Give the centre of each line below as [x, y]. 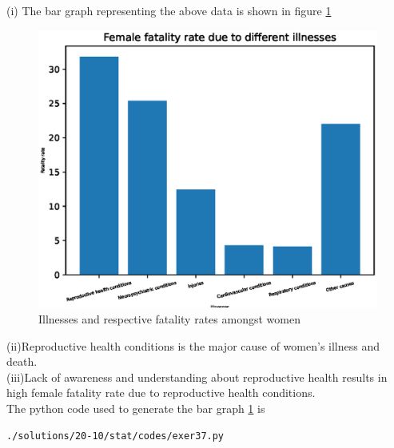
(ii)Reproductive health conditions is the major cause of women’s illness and [193, 345]
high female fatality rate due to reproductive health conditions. [161, 392]
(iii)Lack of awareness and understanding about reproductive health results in [197, 377]
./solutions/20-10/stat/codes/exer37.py [115, 436]
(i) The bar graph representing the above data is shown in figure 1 [169, 10]
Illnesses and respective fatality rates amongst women [169, 319]
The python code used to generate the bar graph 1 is [136, 408]
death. [22, 361]
